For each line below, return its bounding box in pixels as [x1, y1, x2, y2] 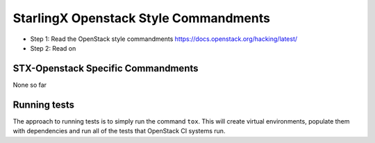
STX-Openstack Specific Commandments [12, 62, 199, 74]
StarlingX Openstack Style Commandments [12, 10, 271, 26]
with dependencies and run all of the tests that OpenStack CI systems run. [12, 127, 226, 135]
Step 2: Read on [30, 44, 76, 52]
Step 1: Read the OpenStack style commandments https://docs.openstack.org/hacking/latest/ [30, 35, 298, 43]
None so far [12, 81, 47, 89]
